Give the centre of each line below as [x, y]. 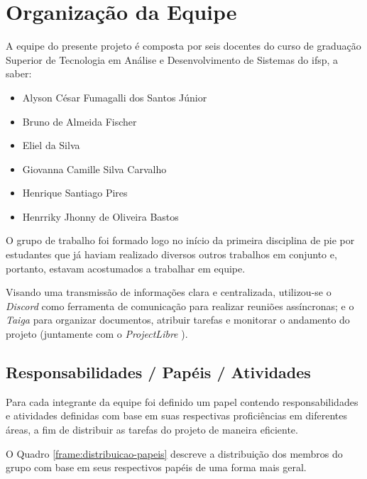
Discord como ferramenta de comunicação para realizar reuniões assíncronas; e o [180, 305]
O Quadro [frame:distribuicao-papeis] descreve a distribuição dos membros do [174, 453]
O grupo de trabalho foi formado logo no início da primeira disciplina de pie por [180, 240]
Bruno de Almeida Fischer [80, 121]
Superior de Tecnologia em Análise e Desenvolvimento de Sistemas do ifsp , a [172, 59]
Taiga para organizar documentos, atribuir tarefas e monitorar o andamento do [178, 320]
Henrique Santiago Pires [75, 193]
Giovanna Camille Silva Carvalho [94, 169]
